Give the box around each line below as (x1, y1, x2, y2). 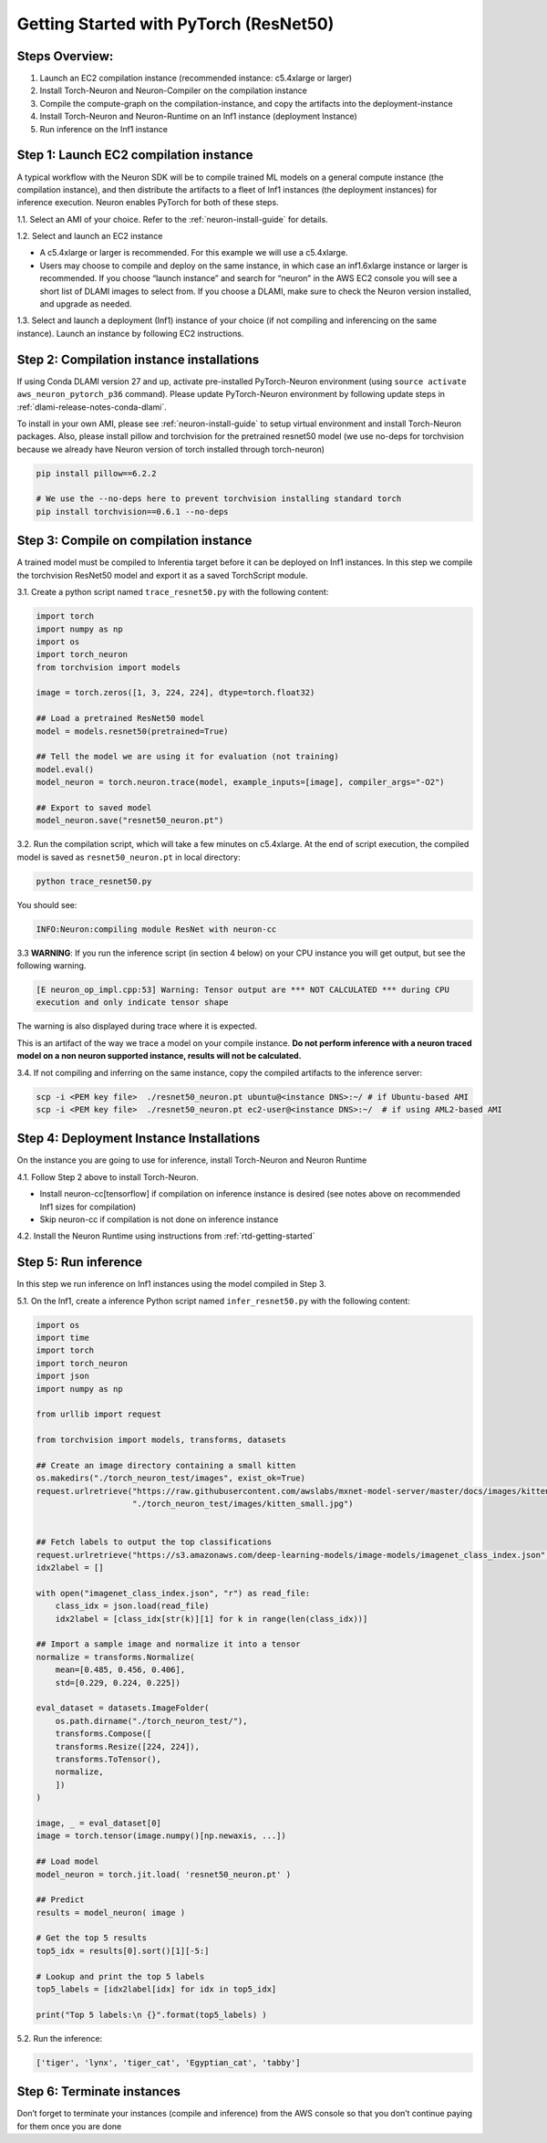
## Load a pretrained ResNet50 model (36, 713, 205, 724)
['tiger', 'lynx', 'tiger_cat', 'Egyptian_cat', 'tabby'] (36, 2057, 301, 2067)
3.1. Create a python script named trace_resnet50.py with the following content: (16, 587, 329, 598)
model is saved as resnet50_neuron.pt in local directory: (16, 852, 241, 862)
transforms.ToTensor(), (55, 1753, 161, 1764)
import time (36, 1333, 90, 1343)
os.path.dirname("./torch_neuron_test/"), (55, 1716, 248, 1726)
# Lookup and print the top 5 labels (36, 1971, 205, 1981)
